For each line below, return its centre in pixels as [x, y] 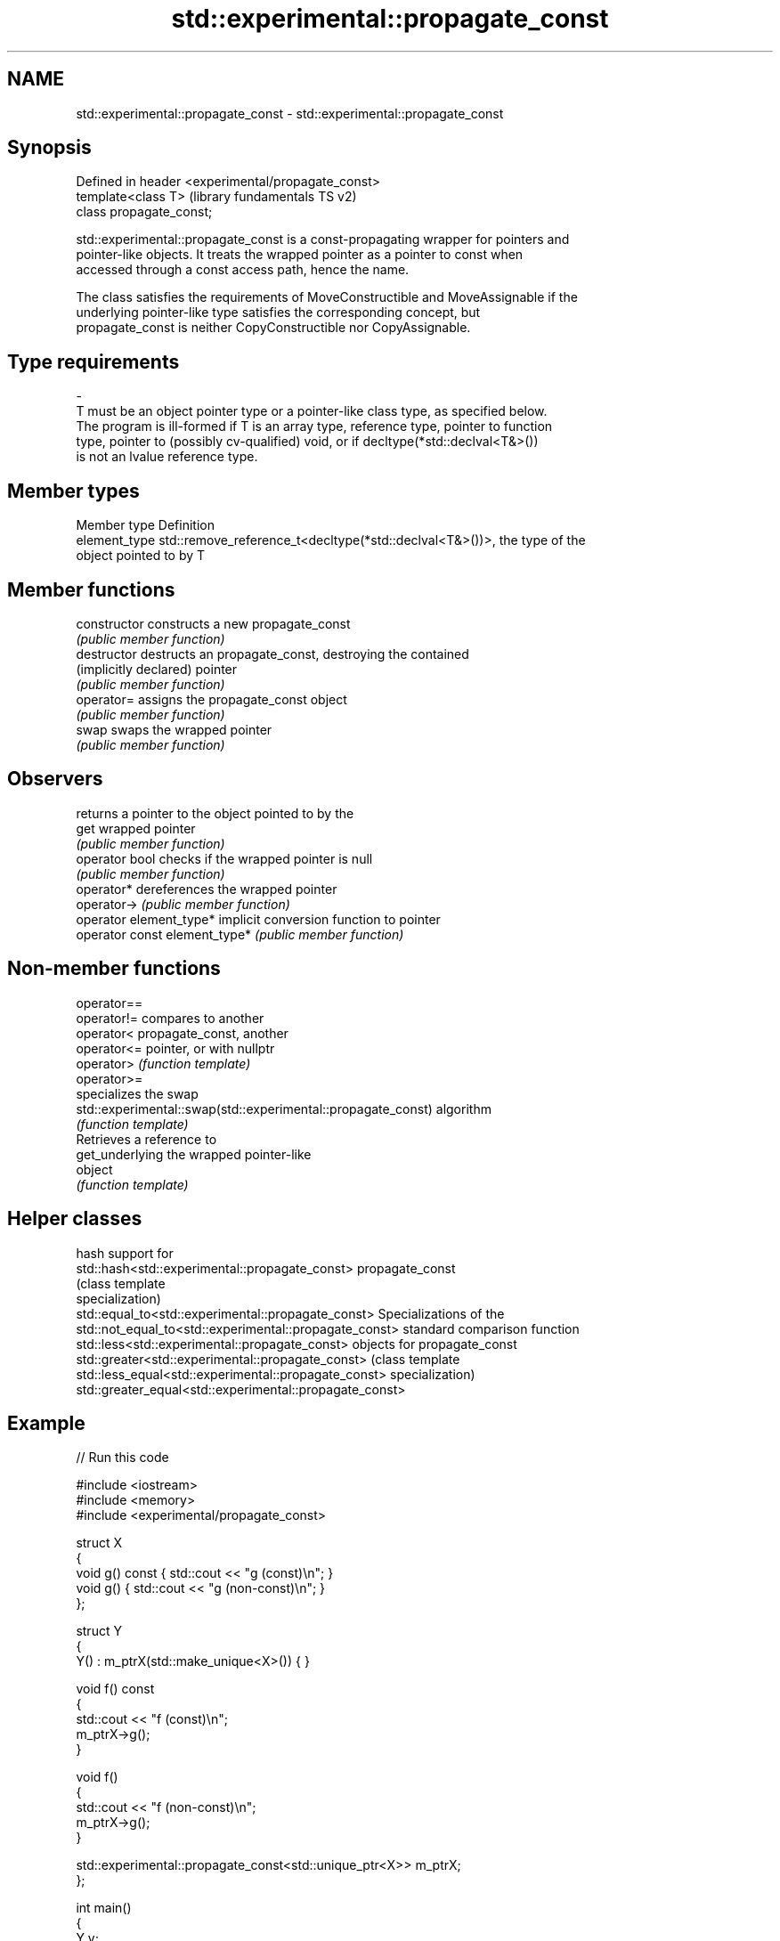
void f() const [115, 1689]
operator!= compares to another [170, 1018]
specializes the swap [137, 1093]
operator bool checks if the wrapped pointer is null [224, 858]
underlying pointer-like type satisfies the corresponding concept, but [278, 313]
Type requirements [93, 361]
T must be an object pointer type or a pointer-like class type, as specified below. [312, 411]
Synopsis [49, 148]
